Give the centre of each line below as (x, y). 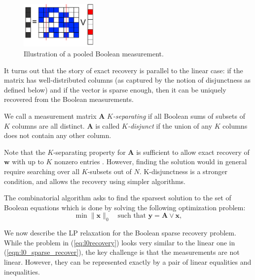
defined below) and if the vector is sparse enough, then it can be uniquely (115, 89)
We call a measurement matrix (50, 116)
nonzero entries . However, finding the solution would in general (151, 162)
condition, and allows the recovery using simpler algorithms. (95, 181)
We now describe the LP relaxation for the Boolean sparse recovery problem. (120, 233)
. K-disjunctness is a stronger (183, 171)
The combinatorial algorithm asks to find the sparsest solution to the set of (118, 198)
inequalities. (22, 271)
